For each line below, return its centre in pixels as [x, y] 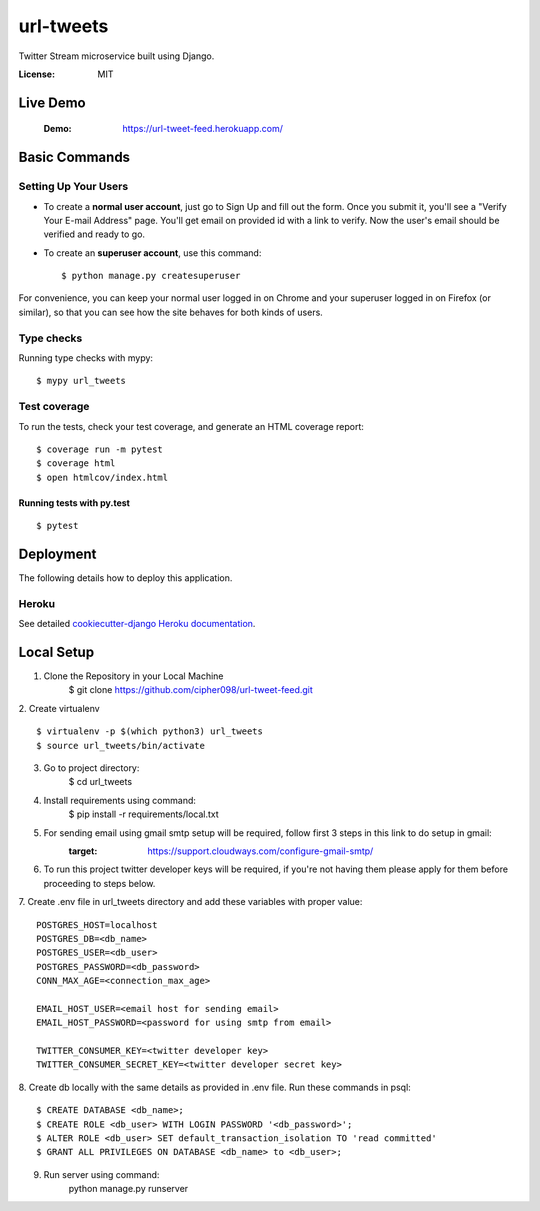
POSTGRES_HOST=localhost [97, 924]
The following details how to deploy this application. [125, 577]
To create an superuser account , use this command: [152, 252]
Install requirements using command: [120, 800]
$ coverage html [76, 463]
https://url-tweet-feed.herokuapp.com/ [203, 129]
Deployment [57, 553]
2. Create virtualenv [59, 708]
